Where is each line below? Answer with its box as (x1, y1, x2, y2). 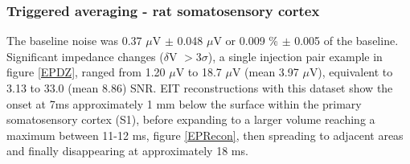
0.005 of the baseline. (294, 32, 399, 49)
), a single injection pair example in (207, 47, 383, 64)
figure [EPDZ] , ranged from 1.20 (6, 64, 166, 80)
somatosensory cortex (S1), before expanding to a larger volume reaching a (6, 111, 375, 128)
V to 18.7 (175, 64, 222, 80)
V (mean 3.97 (232, 64, 299, 80)
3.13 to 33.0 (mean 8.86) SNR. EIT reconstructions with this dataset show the (6, 80, 393, 96)
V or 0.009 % (213, 32, 278, 49)
